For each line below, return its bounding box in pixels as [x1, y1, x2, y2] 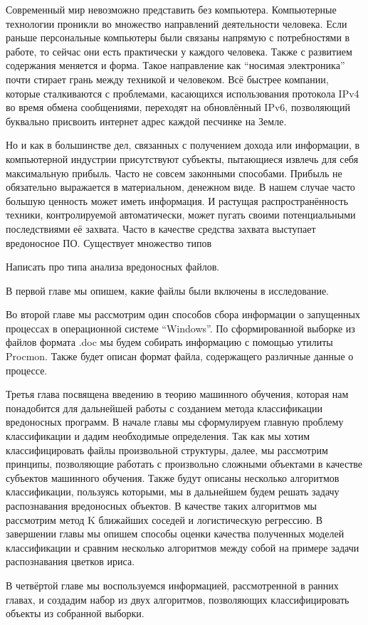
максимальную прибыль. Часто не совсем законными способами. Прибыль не [6, 165, 342, 180]
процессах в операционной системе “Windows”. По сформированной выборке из [6, 320, 355, 335]
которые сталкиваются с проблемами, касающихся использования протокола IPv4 [6, 85, 359, 100]
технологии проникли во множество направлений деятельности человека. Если [6, 16, 347, 31]
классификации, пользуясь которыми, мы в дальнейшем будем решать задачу [6, 484, 340, 499]
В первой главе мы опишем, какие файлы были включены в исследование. [6, 283, 330, 298]
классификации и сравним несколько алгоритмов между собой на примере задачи [6, 540, 359, 555]
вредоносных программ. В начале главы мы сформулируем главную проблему [6, 414, 344, 429]
